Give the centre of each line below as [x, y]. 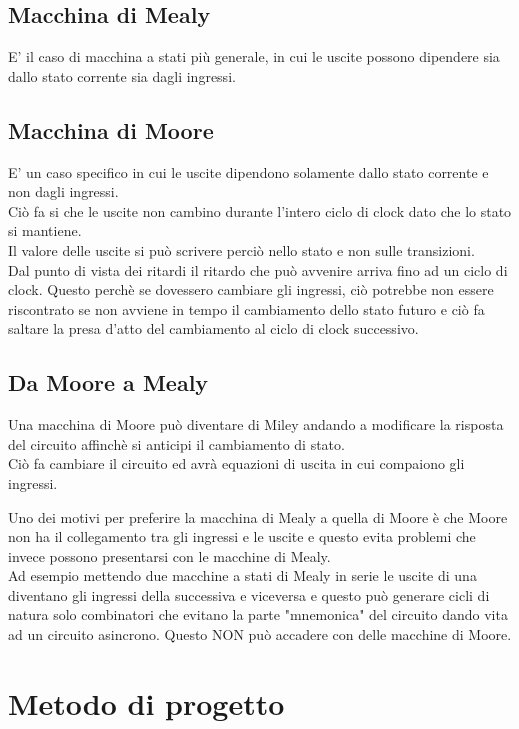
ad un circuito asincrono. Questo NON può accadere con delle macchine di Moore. [260, 634]
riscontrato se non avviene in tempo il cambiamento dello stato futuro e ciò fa [246, 308]
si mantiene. [45, 230]
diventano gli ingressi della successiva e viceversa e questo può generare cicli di [249, 594]
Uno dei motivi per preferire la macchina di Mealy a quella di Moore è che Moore [258, 516]
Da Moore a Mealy [108, 382]
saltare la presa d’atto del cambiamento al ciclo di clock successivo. [213, 328]
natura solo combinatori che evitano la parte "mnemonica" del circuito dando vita [258, 614]
